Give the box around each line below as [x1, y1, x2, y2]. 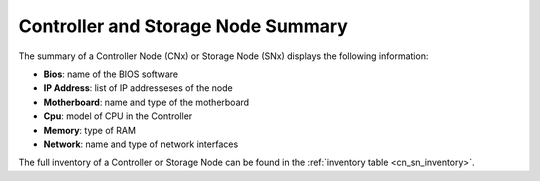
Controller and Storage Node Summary [18, 15, 349, 37]
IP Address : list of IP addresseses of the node [43, 82, 234, 94]
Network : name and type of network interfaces [43, 138, 239, 150]
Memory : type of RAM [43, 124, 137, 136]
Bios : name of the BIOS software [43, 68, 179, 80]
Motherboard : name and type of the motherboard [43, 96, 250, 108]
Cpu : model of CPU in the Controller [43, 110, 193, 122]
